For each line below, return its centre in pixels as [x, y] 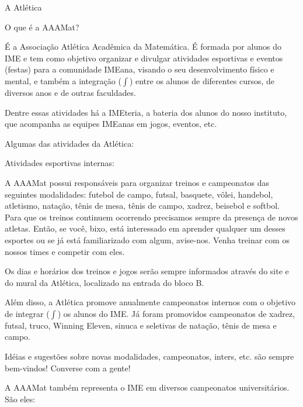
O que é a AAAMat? [42, 27]
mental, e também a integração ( [63, 80]
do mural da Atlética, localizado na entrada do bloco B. [105, 282]
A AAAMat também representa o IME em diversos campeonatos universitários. [147, 387]
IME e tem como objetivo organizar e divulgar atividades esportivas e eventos [144, 58]
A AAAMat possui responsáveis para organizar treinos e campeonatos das [137, 182]
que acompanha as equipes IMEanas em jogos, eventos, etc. [111, 124]
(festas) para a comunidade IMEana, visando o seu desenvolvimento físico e [140, 69]
